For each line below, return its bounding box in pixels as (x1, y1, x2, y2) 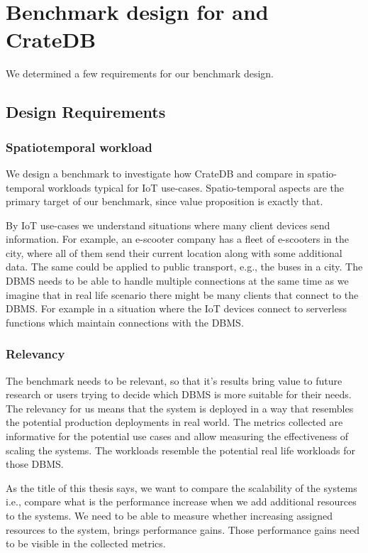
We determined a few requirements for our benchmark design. (6, 66, 274, 81)
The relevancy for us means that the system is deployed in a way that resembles (6, 400, 354, 415)
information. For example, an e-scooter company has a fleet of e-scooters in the (6, 231, 350, 246)
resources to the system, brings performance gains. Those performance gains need (6, 522, 360, 537)
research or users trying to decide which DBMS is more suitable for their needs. (6, 387, 352, 402)
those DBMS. (6, 456, 64, 471)
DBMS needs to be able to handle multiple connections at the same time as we (6, 273, 349, 288)
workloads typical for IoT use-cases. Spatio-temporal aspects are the (48, 180, 345, 195)
